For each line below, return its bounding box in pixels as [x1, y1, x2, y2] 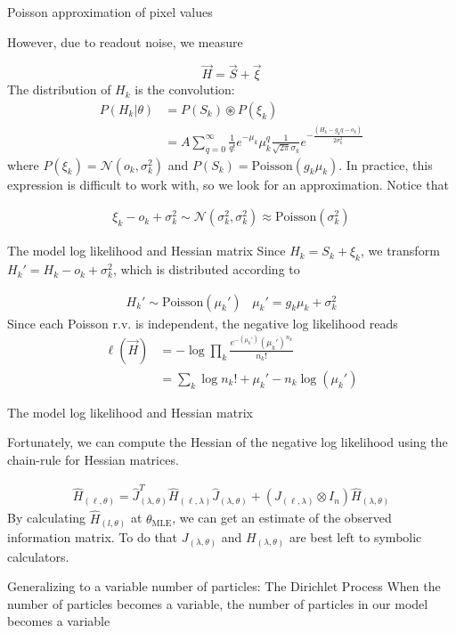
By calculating [7, 508, 86, 527]
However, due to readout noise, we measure [7, 32, 243, 51]
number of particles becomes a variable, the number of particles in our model [7, 594, 428, 613]
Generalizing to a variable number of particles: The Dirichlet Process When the [7, 577, 441, 596]
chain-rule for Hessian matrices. [7, 450, 179, 468]
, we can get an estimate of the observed [172, 508, 392, 527]
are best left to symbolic [289, 528, 422, 547]
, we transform [360, 241, 440, 260]
